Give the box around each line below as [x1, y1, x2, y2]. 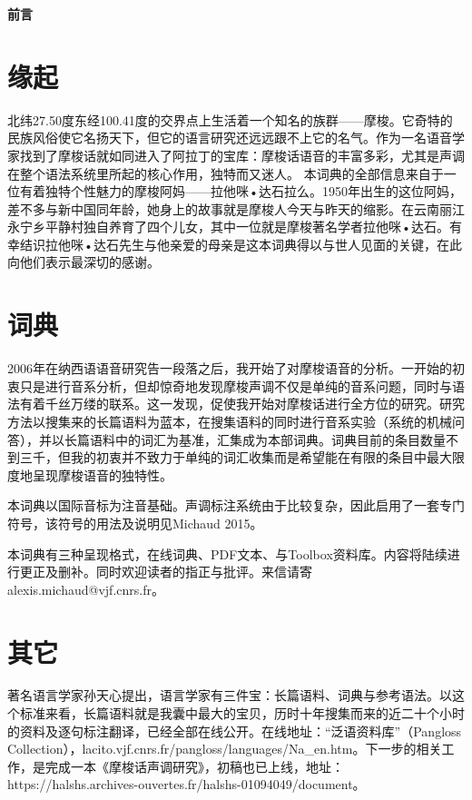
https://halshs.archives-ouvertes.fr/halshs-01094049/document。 [7, 775, 366, 794]
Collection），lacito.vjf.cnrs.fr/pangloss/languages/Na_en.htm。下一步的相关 [7, 739, 442, 758]
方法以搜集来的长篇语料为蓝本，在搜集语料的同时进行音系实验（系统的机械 [7, 411, 452, 430]
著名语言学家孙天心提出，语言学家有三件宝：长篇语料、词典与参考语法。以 [7, 686, 452, 705]
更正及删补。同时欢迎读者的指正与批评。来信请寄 [19, 562, 312, 581]
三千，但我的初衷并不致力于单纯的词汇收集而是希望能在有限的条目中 [19, 448, 427, 467]
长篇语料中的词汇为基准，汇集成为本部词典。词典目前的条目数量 [64, 430, 446, 449]
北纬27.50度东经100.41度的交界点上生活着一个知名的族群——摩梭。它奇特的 [7, 110, 453, 129]
